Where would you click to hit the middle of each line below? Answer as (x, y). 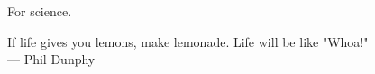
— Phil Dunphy (51, 59)
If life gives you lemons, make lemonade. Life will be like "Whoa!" (188, 41)
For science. (40, 11)
